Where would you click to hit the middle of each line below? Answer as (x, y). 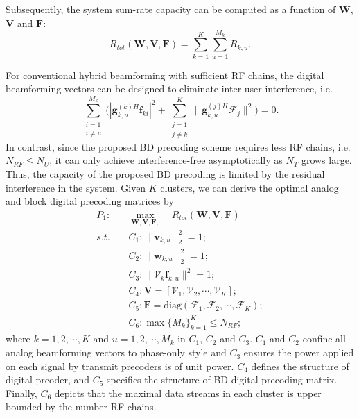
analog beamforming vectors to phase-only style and (116, 352)
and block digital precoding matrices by (90, 201)
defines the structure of (300, 366)
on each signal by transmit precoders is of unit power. (120, 366)
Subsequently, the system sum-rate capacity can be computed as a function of (171, 9)
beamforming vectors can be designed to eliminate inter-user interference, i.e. (169, 89)
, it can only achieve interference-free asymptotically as (166, 160)
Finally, (21, 393)
